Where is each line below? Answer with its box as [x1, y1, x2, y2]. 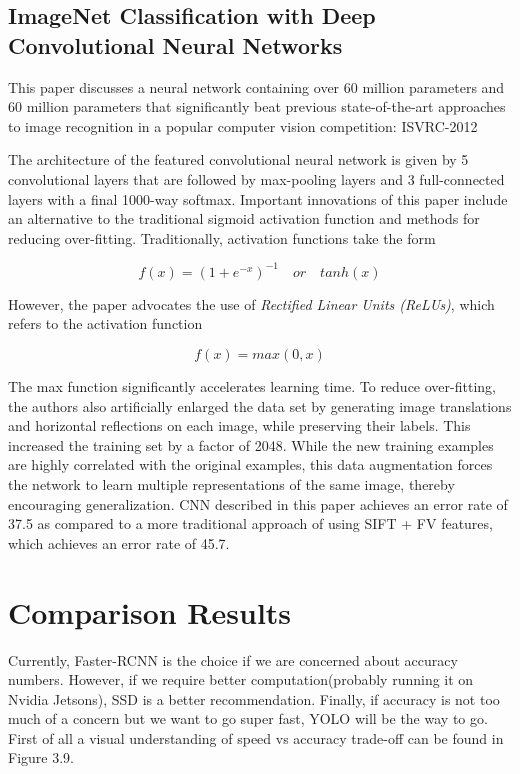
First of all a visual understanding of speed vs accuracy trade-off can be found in [8, 727, 504, 748]
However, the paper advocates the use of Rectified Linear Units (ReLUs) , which [8, 293, 495, 314]
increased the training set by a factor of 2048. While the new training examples [8, 434, 494, 455]
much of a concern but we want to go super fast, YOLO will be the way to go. [8, 708, 488, 729]
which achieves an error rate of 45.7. [8, 532, 230, 553]
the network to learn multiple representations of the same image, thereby [8, 474, 455, 494]
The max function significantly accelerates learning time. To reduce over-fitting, [8, 376, 496, 397]
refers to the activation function [8, 313, 203, 334]
